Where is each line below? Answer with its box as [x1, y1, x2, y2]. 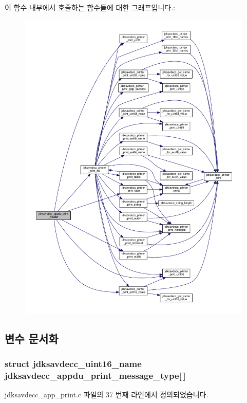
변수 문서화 [5, 330, 59, 346]
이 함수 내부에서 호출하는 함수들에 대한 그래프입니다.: [5, 2, 175, 12]
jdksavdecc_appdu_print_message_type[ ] [5, 369, 186, 382]
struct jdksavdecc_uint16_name [5, 357, 142, 370]
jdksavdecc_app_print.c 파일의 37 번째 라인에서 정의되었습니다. [5, 389, 208, 400]
